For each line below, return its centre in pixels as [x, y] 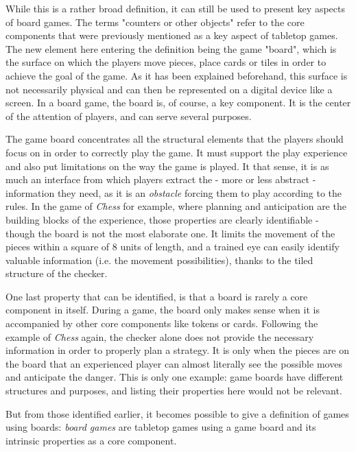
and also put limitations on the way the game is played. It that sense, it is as [167, 166]
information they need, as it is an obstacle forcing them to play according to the [174, 192]
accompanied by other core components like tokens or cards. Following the [162, 323]
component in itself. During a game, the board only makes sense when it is [163, 310]
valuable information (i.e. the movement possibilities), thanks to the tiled [159, 260]
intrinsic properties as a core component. [91, 440]
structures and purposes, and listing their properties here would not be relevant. [174, 391]
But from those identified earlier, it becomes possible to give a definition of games [177, 413]
